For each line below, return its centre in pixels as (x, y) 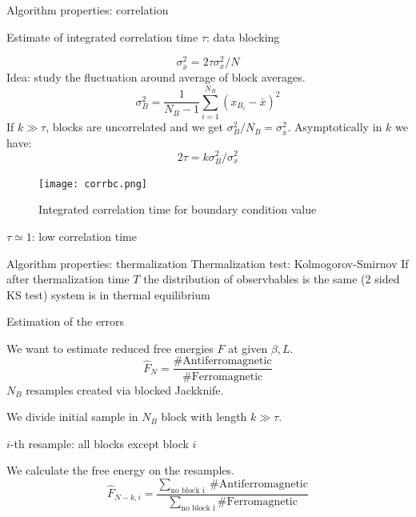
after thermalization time (68, 279)
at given (248, 348)
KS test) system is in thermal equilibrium (108, 294)
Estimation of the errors (66, 321)
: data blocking (243, 36)
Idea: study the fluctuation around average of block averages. (156, 76)
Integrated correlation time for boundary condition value (178, 209)
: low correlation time (84, 236)
